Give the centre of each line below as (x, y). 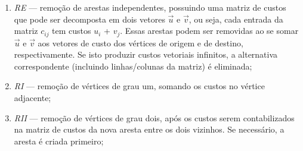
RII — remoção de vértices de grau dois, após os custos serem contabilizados (154, 117)
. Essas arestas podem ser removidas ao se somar (209, 31)
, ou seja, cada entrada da (236, 19)
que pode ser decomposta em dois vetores (89, 19)
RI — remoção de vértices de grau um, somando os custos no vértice (139, 86)
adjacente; (33, 98)
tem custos (72, 31)
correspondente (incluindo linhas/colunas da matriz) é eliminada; (133, 66)
